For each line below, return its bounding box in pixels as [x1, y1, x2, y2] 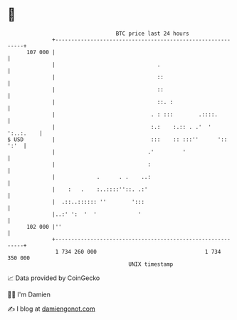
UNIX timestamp [128, 260, 174, 268]
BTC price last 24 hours [115, 30, 190, 37]
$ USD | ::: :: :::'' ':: [7, 135, 228, 143]
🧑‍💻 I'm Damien [7, 290, 51, 299]
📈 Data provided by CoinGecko [7, 274, 100, 282]
